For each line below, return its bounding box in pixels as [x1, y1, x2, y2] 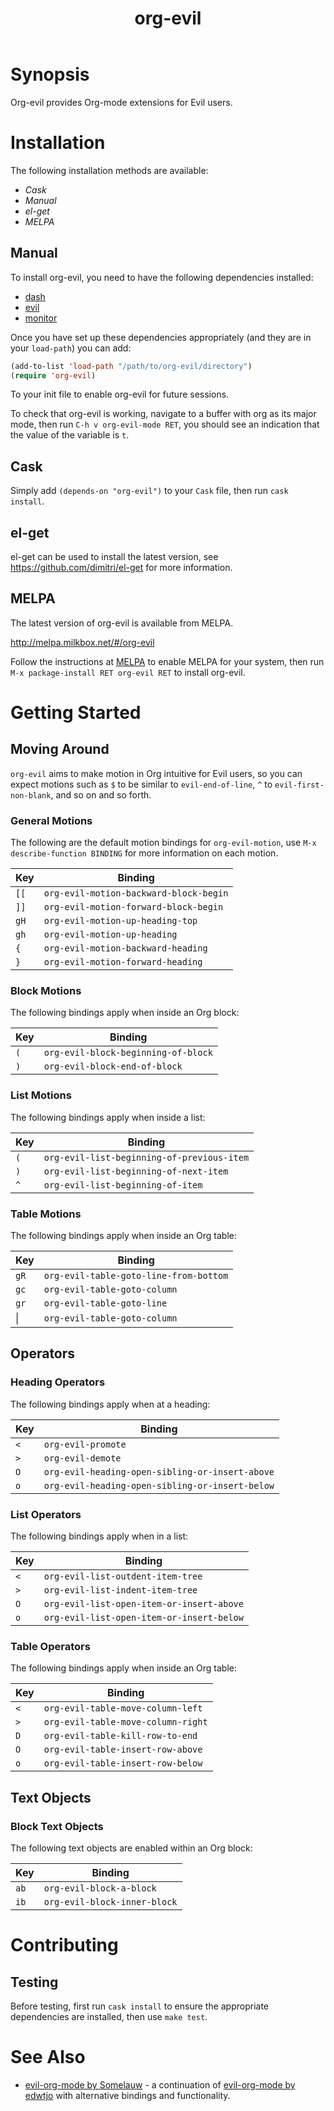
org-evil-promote [43, 1438, 127, 1450]
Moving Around [10, 741, 110, 758]
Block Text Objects [10, 1819, 104, 1833]
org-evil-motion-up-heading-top [43, 915, 198, 927]
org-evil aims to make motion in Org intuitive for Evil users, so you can [10, 767, 303, 779]
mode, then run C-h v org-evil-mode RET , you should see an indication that [10, 418, 320, 431]
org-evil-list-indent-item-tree [43, 1585, 198, 1596]
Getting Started [10, 702, 142, 724]
